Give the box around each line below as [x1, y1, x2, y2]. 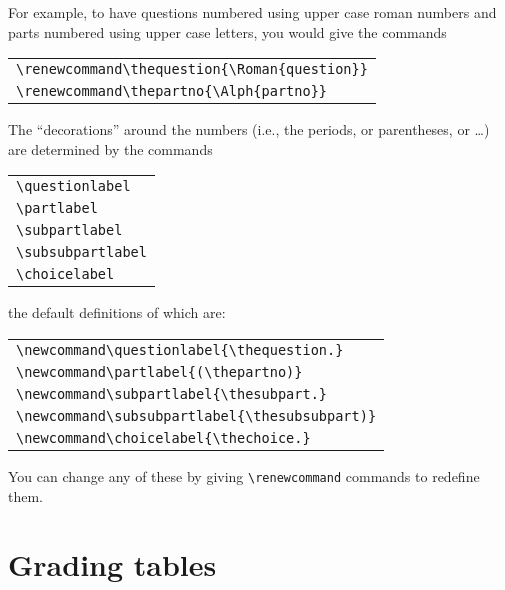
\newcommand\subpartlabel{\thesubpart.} [16, 385, 327, 402]
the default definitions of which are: [8, 302, 226, 323]
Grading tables [8, 544, 217, 585]
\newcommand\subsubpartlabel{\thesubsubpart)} [16, 407, 377, 424]
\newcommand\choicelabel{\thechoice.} [16, 429, 311, 446]
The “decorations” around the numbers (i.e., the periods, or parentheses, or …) [8, 119, 490, 140]
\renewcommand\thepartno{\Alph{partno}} [16, 83, 327, 100]
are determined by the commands [8, 138, 213, 159]
